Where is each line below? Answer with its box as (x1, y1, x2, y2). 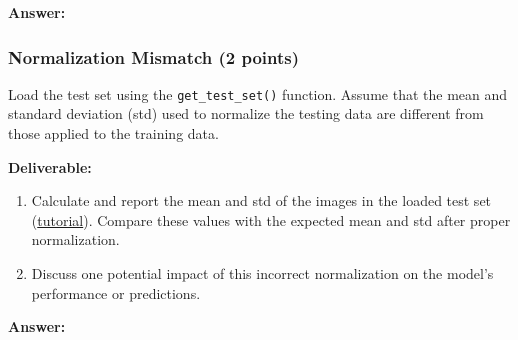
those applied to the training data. (8, 123, 219, 144)
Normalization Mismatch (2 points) (8, 44, 300, 69)
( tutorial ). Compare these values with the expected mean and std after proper (31, 209, 511, 230)
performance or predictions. (31, 282, 201, 303)
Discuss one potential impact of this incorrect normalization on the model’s (31, 263, 494, 284)
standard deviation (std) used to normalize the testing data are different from (8, 103, 484, 124)
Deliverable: (8, 156, 92, 177)
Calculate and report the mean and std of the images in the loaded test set (31, 190, 492, 211)
